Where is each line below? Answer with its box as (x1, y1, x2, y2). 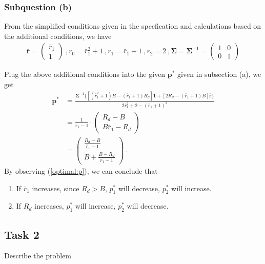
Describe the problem (4, 250, 72, 261)
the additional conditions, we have (4, 30, 112, 41)
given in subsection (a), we (177, 69, 261, 79)
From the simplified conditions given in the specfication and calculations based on (4, 21, 261, 31)
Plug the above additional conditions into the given (4, 69, 166, 79)
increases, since (32, 182, 79, 193)
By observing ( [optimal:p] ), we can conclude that (4, 166, 158, 176)
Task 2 (4, 226, 39, 242)
